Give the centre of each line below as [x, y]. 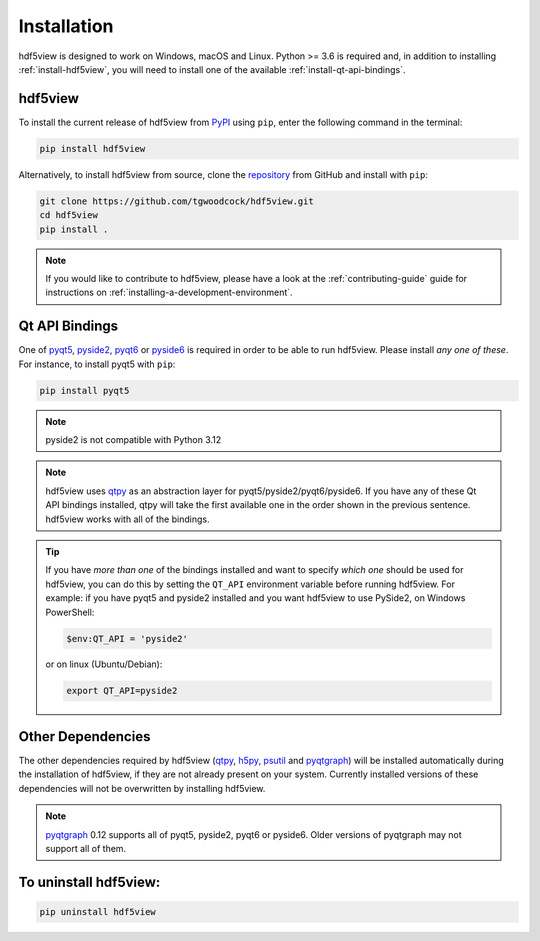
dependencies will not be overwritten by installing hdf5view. [142, 788]
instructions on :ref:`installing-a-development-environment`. [169, 292]
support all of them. [86, 848]
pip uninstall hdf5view [98, 911]
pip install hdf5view [92, 148]
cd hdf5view [69, 215]
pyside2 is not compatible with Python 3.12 [133, 439]
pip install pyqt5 [84, 390]
